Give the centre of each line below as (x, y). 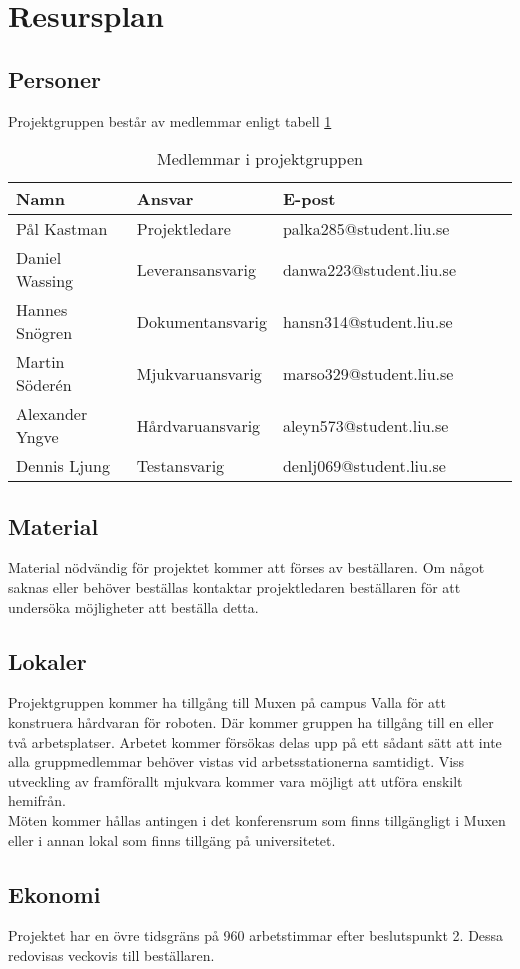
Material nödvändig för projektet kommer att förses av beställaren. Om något (246, 567)
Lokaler (47, 660)
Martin (40, 362)
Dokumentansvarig (201, 321)
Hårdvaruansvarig (198, 425)
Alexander (52, 414)
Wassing (45, 281)
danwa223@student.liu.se (369, 269)
